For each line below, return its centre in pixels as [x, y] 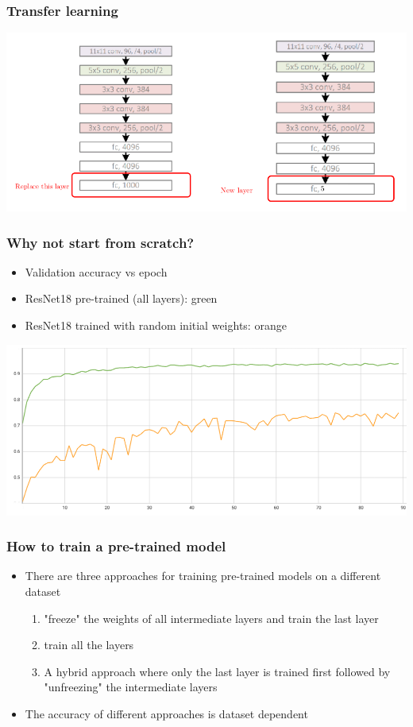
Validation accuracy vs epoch [96, 271]
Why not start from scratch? [100, 242]
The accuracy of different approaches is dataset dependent [166, 714]
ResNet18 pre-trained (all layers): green [121, 298]
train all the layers [89, 645]
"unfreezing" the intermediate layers [131, 687]
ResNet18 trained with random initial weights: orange [156, 325]
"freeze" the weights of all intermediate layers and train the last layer [211, 618]
